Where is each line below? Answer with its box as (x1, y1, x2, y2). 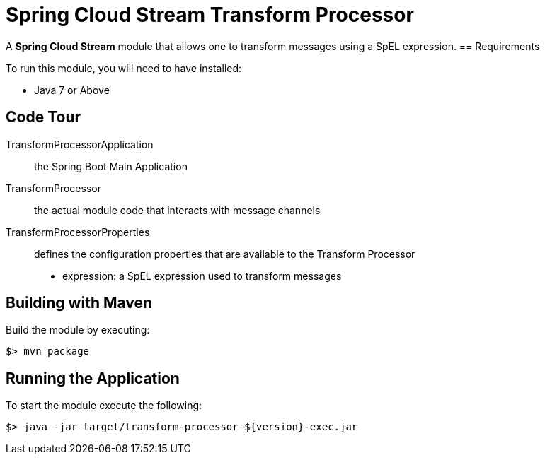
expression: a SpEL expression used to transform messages (62, 269, 342, 282)
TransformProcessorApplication (6, 138, 154, 151)
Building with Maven (6, 294, 153, 312)
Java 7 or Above (34, 83, 110, 96)
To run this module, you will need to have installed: (6, 61, 242, 74)
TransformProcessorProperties (6, 225, 150, 238)
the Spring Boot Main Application (34, 160, 188, 172)
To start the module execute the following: (6, 399, 202, 412)
